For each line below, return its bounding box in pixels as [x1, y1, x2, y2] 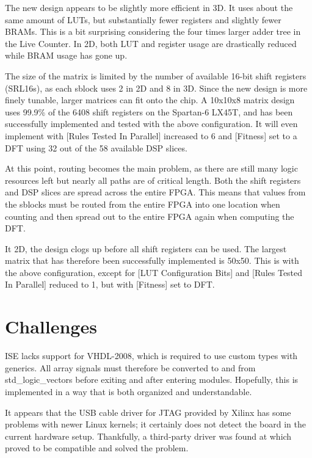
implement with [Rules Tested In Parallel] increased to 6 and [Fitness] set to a [5, 129, 297, 142]
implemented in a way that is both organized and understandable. [5, 385, 252, 398]
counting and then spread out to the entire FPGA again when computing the [5, 209, 294, 222]
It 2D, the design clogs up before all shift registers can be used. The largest [5, 242, 287, 255]
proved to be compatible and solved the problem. [5, 442, 189, 454]
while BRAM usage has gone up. [5, 49, 128, 62]
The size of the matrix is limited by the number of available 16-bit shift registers [5, 69, 307, 82]
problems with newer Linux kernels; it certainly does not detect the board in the [5, 418, 306, 431]
